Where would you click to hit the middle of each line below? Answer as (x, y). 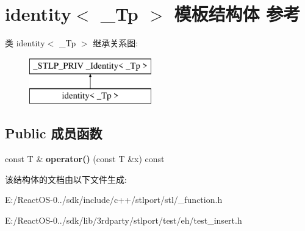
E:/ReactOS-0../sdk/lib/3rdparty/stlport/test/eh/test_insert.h (124, 220)
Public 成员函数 (54, 133)
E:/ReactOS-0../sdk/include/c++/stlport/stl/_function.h (114, 200)
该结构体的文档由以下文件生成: (66, 179)
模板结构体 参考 (237, 14)
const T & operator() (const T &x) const (85, 159)
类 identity (25, 43)
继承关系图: (116, 43)
